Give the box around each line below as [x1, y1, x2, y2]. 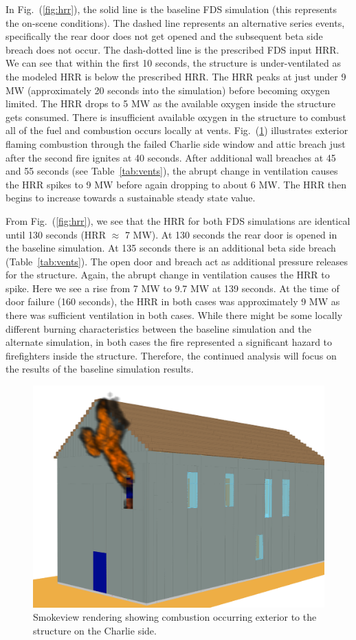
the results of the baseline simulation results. [5, 362, 194, 376]
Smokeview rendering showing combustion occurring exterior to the [33, 610, 317, 624]
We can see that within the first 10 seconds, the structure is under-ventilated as [5, 56, 341, 70]
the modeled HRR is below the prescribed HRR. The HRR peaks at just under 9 [5, 69, 346, 83]
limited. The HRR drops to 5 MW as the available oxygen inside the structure [5, 96, 335, 111]
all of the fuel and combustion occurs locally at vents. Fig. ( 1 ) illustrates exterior [5, 123, 348, 137]
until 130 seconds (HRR [5, 227, 106, 241]
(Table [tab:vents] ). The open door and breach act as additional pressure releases [5, 254, 348, 268]
